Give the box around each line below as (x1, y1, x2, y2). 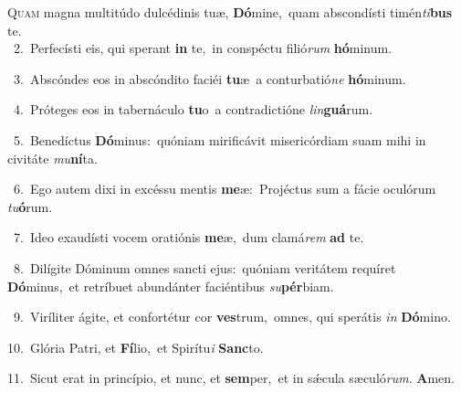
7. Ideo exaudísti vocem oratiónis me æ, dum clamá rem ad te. (13, 228, 364, 247)
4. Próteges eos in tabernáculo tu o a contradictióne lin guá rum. (13, 100, 373, 119)
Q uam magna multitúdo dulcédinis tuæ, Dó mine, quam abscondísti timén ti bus (7, 3, 453, 21)
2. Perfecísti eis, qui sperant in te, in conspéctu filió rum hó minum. (13, 38, 393, 58)
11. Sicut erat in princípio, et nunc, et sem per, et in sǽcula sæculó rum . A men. (7, 368, 455, 388)
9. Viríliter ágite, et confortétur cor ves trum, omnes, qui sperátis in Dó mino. (13, 307, 451, 326)
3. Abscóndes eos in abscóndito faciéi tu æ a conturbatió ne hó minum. (13, 69, 406, 88)
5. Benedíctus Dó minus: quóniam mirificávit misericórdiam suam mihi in (13, 130, 426, 149)
